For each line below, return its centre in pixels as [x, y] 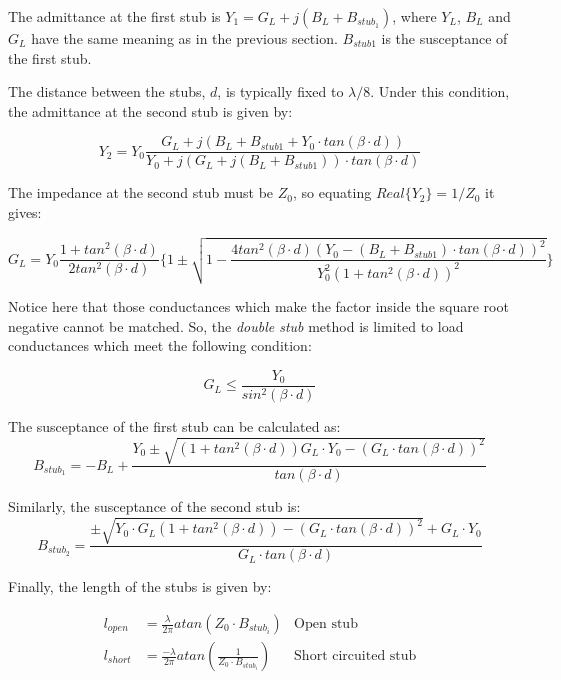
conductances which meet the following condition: [160, 345]
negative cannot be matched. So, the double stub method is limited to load [236, 325]
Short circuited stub [355, 656]
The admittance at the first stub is [114, 16]
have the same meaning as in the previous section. [184, 38]
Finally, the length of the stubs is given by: [140, 586]
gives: [25, 212]
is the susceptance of [444, 38]
